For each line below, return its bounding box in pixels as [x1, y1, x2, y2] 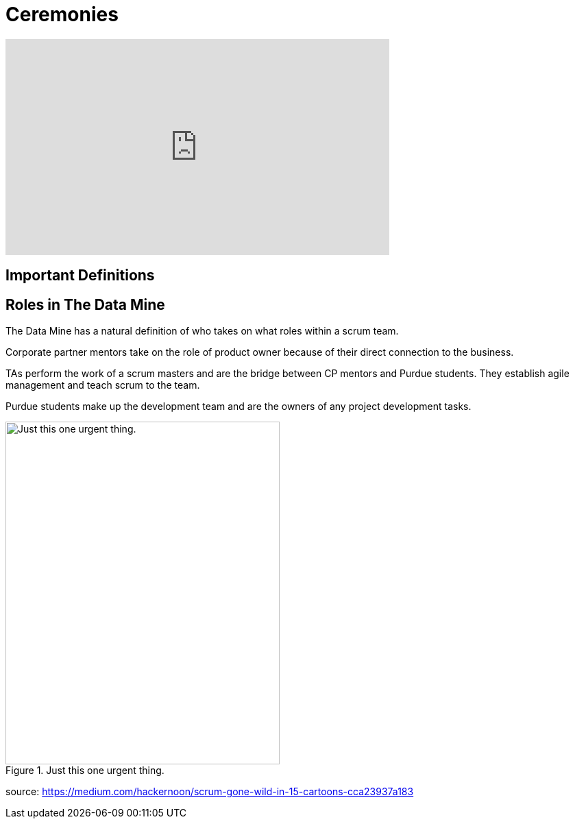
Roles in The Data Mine [5, 295, 165, 313]
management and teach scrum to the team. [5, 379, 200, 391]
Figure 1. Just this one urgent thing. [5, 764, 164, 777]
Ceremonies [5, 3, 119, 26]
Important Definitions [5, 267, 155, 284]
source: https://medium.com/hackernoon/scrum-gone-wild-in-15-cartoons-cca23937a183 [5, 786, 414, 798]
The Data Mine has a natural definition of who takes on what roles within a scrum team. [5, 325, 399, 337]
